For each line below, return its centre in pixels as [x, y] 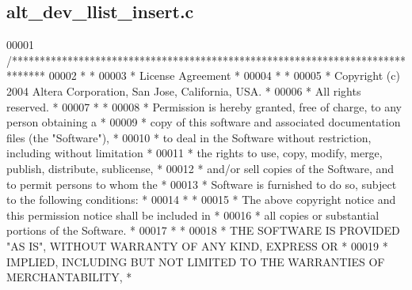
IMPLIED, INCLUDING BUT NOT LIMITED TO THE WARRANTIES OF [196, 261]
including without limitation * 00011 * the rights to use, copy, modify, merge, [195, 153]
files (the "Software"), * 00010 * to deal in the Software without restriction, [189, 137]
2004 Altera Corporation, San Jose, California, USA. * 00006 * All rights [184, 90]
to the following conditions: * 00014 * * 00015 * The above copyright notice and [201, 200]
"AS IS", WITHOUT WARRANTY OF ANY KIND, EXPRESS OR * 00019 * [197, 245]
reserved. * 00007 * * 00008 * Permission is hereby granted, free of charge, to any [204, 106]
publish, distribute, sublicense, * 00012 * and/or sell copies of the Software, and [200, 168]
